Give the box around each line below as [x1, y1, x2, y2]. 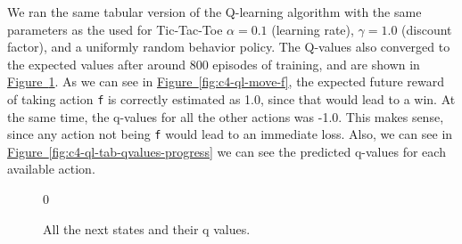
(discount [401, 20, 452, 38]
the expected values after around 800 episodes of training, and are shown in [7, 54, 420, 73]
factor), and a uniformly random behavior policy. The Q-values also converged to [7, 37, 450, 56]
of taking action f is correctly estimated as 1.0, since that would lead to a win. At [7, 89, 456, 108]
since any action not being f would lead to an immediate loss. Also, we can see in [7, 125, 453, 143]
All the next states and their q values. [43, 219, 251, 238]
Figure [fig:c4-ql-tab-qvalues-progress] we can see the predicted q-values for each [7, 142, 446, 160]
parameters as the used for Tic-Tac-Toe [7, 20, 223, 38]
